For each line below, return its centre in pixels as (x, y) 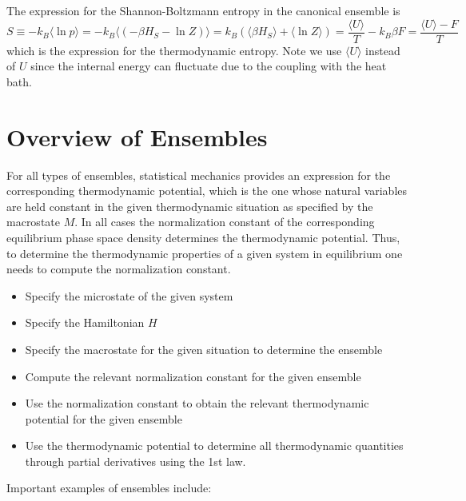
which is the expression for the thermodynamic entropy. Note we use (174, 50)
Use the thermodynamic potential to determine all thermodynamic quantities (214, 445)
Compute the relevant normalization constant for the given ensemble (193, 376)
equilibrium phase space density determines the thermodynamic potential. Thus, (203, 237)
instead (383, 50)
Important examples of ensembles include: (109, 488)
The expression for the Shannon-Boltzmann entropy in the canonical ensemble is (203, 10)
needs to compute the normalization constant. (119, 269)
